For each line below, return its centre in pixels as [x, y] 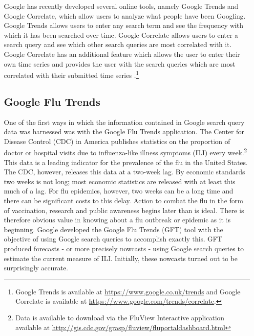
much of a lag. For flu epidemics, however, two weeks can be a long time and [119, 191]
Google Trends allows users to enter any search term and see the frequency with [124, 25]
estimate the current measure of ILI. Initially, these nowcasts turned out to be [121, 258]
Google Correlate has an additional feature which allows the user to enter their [122, 54]
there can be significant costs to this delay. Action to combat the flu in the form [124, 201]
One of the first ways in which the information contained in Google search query [124, 122]
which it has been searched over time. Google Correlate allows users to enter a [121, 35]
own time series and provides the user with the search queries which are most [120, 63]
